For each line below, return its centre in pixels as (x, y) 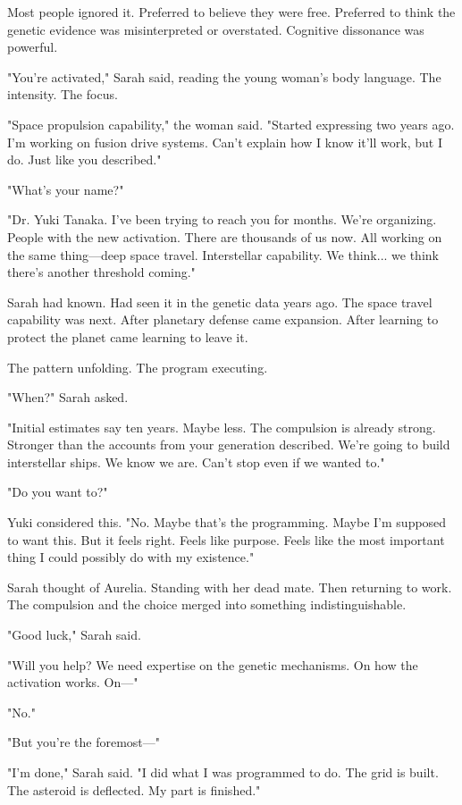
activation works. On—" (73, 682)
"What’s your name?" (66, 189)
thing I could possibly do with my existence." (131, 557)
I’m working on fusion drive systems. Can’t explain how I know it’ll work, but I (225, 142)
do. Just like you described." (84, 159)
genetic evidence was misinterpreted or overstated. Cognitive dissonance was (216, 29)
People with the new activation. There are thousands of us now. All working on (225, 236)
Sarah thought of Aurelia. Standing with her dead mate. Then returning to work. (230, 587)
